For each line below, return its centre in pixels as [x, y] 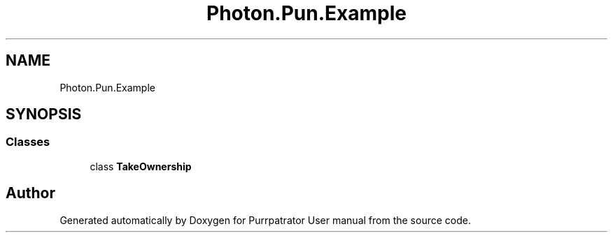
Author [30, 193]
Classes [28, 142]
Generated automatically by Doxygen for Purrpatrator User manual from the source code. [265, 220]
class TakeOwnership [141, 166]
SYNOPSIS [44, 114]
